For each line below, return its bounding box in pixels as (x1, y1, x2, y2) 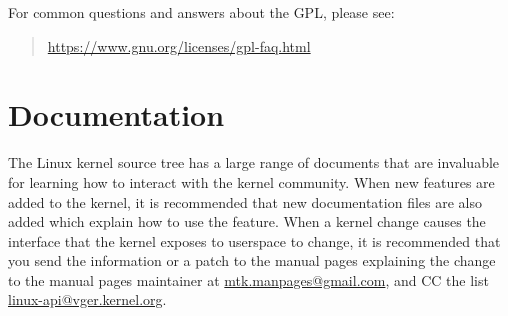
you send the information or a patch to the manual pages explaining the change (8, 250, 496, 271)
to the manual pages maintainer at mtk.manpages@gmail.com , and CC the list (8, 269, 489, 290)
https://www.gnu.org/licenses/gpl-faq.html (47, 35, 311, 56)
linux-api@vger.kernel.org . (8, 289, 167, 310)
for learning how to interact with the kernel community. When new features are (8, 171, 495, 192)
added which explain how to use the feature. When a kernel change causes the (8, 211, 486, 232)
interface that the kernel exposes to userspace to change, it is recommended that (8, 230, 501, 251)
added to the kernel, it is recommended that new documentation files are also (8, 191, 482, 212)
